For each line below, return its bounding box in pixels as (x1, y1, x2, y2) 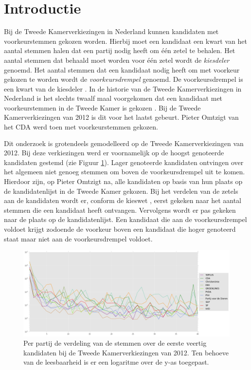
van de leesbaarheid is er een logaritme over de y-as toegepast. (23, 357, 209, 367)
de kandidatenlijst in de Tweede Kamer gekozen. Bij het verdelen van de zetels (4, 185, 238, 196)
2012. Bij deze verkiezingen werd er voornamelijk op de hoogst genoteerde (4, 148, 224, 158)
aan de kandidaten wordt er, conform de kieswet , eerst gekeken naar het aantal (4, 195, 241, 205)
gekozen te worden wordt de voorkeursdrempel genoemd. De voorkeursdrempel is (4, 74, 243, 84)
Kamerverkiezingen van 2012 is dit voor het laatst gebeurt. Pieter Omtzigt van (4, 112, 239, 122)
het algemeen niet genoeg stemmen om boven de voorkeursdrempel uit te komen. (4, 166, 245, 177)
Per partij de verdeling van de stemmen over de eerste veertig (23, 338, 207, 348)
